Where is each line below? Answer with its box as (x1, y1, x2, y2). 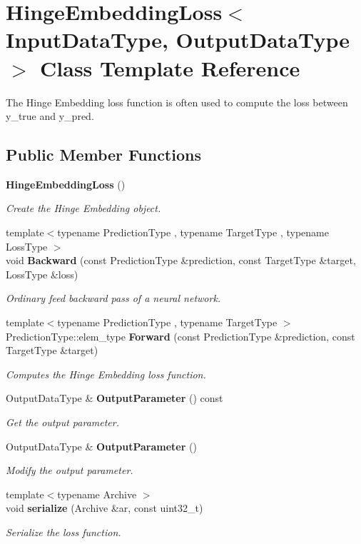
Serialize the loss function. (6, 524, 121, 539)
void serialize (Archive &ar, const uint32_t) (6, 500, 203, 515)
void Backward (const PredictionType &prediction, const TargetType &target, (6, 253, 356, 268)
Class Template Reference (40, 53, 300, 82)
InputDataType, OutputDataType (6, 25, 350, 54)
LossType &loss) (6, 266, 78, 281)
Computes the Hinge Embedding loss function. (6, 366, 206, 381)
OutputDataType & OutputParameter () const (6, 391, 223, 406)
